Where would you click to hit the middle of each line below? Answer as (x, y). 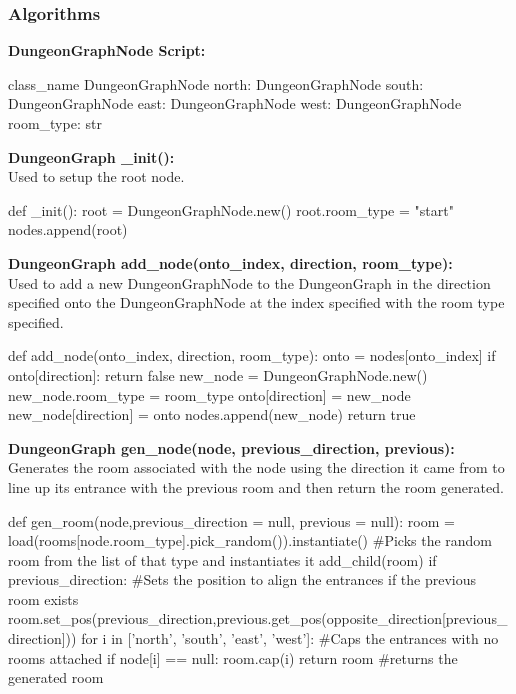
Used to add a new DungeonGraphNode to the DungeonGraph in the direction (249, 282)
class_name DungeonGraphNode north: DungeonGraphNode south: (216, 83)
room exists (43, 598)
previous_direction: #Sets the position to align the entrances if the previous (242, 579)
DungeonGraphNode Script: (107, 50)
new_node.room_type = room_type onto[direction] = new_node (209, 394)
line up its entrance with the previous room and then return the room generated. (256, 486)
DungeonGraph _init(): (91, 156)
